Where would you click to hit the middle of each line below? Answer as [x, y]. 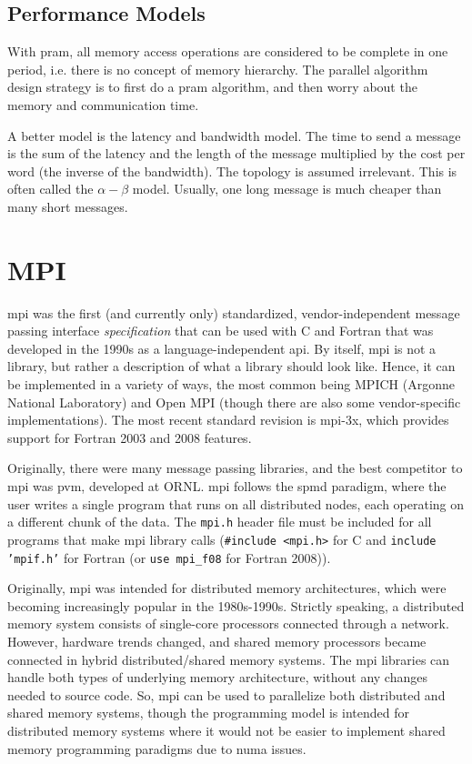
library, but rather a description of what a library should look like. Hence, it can [231, 366]
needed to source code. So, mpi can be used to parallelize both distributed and [226, 694]
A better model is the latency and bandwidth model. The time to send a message [234, 135]
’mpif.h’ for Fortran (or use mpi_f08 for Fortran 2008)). [169, 557]
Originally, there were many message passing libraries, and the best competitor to [235, 468]
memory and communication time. [103, 104]
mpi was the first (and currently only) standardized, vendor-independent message [234, 312]
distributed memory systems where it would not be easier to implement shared [226, 730]
